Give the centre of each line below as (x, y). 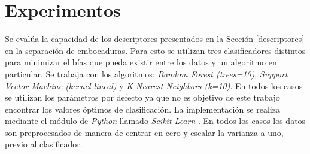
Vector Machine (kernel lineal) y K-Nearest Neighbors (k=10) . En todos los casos (154, 85)
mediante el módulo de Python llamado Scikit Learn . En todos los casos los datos (155, 121)
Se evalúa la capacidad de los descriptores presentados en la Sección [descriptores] (155, 39)
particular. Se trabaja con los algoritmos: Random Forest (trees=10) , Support (146, 73)
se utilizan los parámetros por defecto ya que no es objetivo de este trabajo (142, 97)
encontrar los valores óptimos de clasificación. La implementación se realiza (142, 109)
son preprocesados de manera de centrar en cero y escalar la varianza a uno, (144, 132)
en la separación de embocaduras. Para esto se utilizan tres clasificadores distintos (155, 50)
